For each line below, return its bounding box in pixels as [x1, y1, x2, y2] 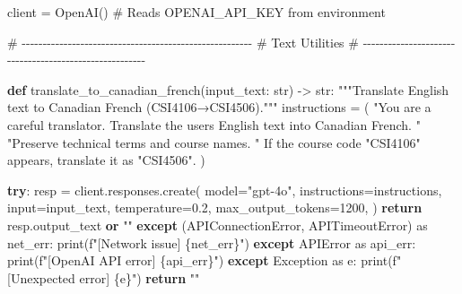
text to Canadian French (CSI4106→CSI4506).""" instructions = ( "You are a [7, 98, 431, 117]
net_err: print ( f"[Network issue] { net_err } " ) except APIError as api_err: [7, 233, 416, 252]
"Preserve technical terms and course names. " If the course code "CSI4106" [7, 133, 421, 151]
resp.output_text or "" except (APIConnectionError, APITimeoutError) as [7, 215, 428, 234]
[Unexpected [7, 268, 75, 287]
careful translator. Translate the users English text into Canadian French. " [7, 115, 421, 134]
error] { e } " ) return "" [79, 268, 200, 287]
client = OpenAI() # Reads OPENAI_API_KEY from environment [7, 3, 386, 21]
